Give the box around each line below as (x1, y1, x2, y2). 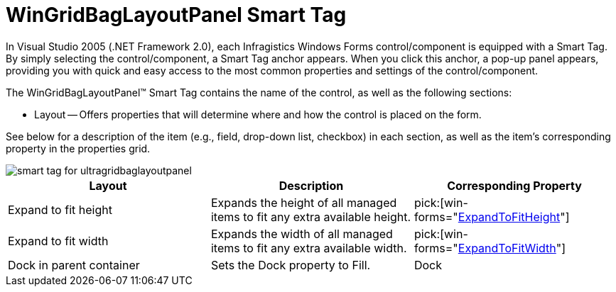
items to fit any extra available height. (210, 209, 411, 224)
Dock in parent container (8, 257, 140, 272)
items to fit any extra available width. (210, 240, 407, 255)
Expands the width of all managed (210, 226, 393, 241)
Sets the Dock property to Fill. (210, 257, 371, 272)
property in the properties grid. (6, 142, 151, 155)
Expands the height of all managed (210, 195, 397, 210)
